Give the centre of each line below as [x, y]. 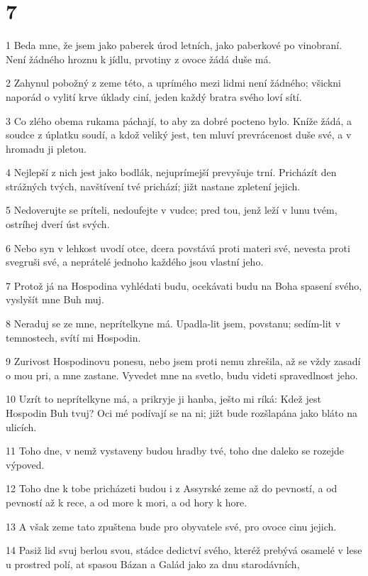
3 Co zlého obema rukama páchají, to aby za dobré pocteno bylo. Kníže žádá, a [179, 120]
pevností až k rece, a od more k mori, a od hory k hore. [127, 502]
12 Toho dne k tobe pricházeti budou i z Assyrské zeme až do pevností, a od [172, 488]
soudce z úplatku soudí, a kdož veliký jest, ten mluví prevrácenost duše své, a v [179, 135]
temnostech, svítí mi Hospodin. [73, 337]
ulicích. [21, 426]
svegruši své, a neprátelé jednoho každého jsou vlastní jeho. [135, 262]
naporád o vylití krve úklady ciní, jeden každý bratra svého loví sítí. [154, 96]
